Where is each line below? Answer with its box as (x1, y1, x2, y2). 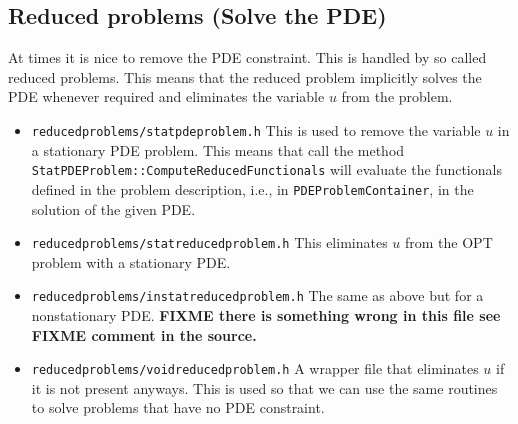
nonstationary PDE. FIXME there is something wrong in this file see (31, 305, 501, 326)
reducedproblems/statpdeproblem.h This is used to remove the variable (31, 119, 481, 140)
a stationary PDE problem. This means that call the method (31, 139, 405, 160)
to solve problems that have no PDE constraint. (31, 397, 325, 418)
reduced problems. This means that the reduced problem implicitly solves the (8, 66, 482, 87)
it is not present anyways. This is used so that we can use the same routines (31, 377, 498, 398)
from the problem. (341, 86, 453, 107)
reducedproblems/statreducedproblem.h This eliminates (31, 232, 388, 253)
